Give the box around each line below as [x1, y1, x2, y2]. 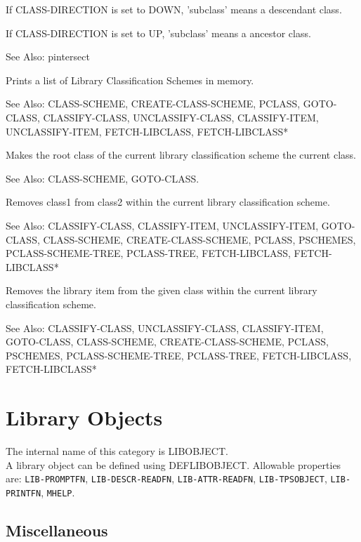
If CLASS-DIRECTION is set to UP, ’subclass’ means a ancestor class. [6, 25, 311, 40]
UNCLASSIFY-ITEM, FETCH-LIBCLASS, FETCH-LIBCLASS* [6, 124, 289, 138]
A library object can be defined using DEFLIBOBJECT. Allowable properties [6, 457, 341, 472]
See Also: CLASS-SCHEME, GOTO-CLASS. [6, 171, 199, 185]
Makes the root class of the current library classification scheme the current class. [6, 147, 356, 162]
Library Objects [6, 403, 163, 432]
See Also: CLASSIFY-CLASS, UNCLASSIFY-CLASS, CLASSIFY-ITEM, [6, 320, 324, 335]
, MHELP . [41, 484, 75, 499]
